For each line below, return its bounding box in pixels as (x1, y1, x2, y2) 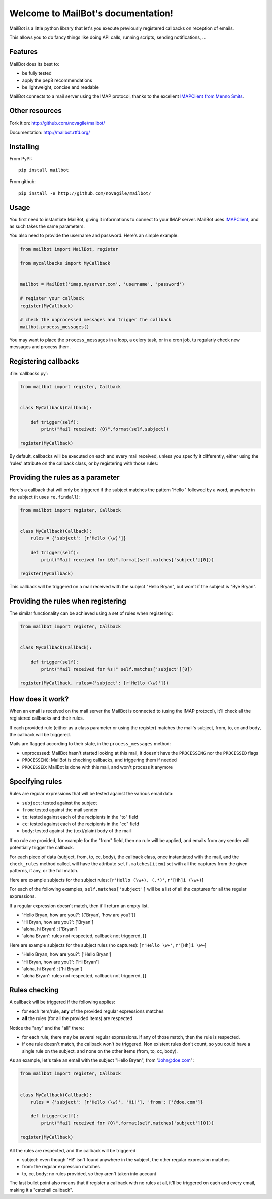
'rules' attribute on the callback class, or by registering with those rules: (9, 460, 158, 466)
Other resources (9, 106, 62, 115)
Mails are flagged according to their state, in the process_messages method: (9, 741, 171, 747)
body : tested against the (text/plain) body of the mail (22, 828, 131, 834)
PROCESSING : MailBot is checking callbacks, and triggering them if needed (22, 757, 177, 763)
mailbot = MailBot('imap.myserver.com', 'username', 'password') (20, 281, 185, 287)
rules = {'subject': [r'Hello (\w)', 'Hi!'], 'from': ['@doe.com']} (30, 1099, 203, 1105)
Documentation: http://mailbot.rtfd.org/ (9, 129, 90, 135)
